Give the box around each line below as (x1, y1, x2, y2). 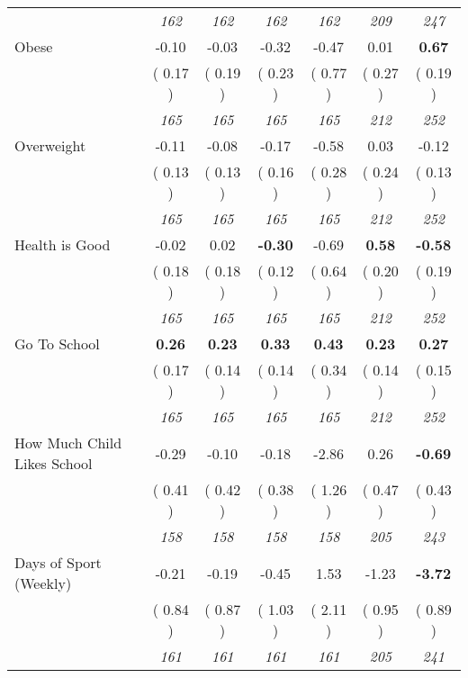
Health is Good (14, 234, 111, 255)
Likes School (14, 453, 93, 474)
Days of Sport (14, 552, 102, 573)
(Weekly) (14, 573, 72, 593)
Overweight (14, 135, 86, 156)
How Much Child (14, 432, 122, 453)
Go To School (14, 333, 100, 354)
